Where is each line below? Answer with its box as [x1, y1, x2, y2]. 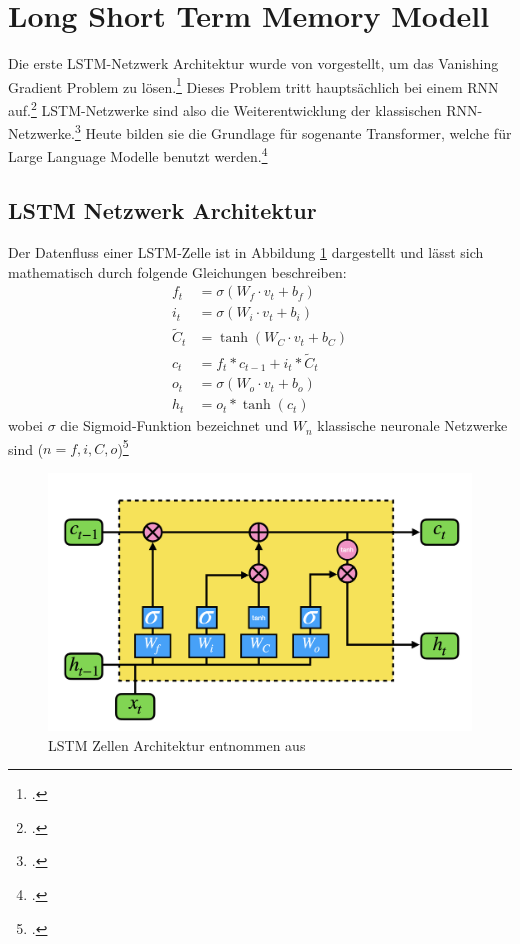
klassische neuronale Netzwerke [317, 415, 508, 436]
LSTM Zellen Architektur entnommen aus [48, 734, 306, 755]
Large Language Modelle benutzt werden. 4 [8, 143, 268, 167]
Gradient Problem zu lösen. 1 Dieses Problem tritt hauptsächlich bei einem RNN [8, 73, 499, 97]
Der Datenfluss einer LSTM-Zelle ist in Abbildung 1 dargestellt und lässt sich [8, 241, 484, 262]
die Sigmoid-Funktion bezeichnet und [60, 415, 289, 436]
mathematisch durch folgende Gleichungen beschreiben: [8, 261, 347, 282]
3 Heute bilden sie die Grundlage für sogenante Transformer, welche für [74, 120, 512, 143]
